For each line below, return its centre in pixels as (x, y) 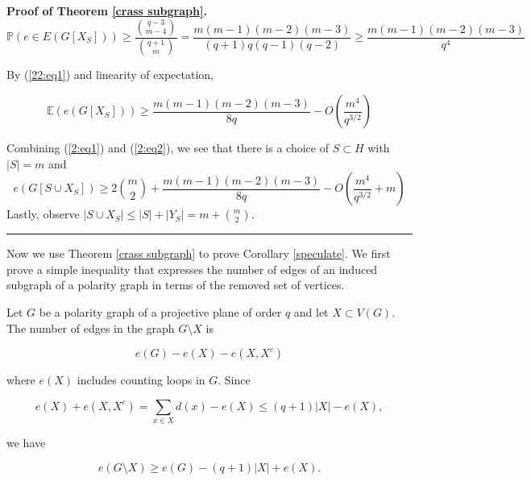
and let (311, 312)
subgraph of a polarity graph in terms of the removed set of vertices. (176, 285)
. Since (234, 380)
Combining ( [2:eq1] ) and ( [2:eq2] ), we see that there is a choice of (168, 148)
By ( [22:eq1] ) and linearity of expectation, (110, 75)
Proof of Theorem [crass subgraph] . (107, 10)
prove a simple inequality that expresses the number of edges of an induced (192, 269)
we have (26, 443)
